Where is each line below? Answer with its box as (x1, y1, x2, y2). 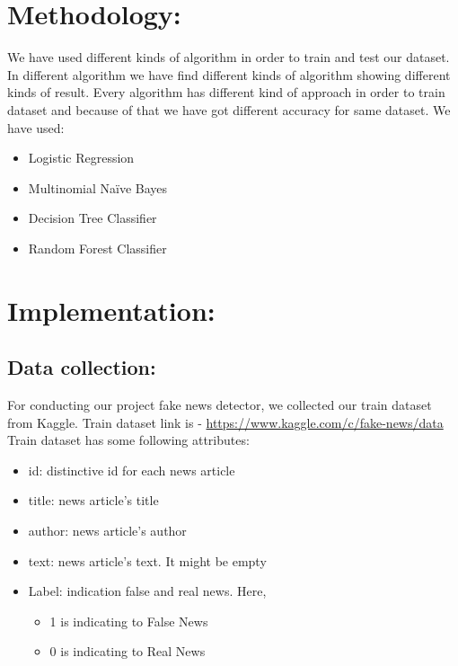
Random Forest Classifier (28, 238, 167, 257)
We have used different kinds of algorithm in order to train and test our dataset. (7, 48, 450, 67)
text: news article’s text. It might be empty (28, 551, 267, 570)
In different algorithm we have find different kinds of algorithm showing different (7, 65, 451, 84)
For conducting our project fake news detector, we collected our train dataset (7, 395, 432, 414)
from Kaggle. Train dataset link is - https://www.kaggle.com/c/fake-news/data (7, 413, 444, 431)
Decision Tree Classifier (28, 209, 157, 227)
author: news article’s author (28, 521, 187, 540)
